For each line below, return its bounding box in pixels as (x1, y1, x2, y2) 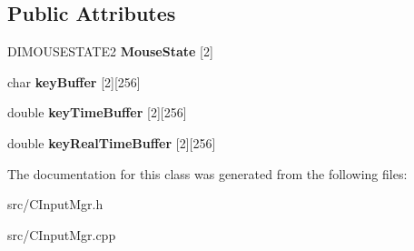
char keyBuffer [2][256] (7, 72, 141, 91)
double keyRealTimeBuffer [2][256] (7, 133, 216, 152)
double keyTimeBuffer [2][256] (7, 103, 187, 122)
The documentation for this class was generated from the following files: (7, 164, 408, 183)
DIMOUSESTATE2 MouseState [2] (7, 42, 213, 61)
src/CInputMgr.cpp (7, 225, 116, 244)
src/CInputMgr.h (7, 195, 103, 214)
